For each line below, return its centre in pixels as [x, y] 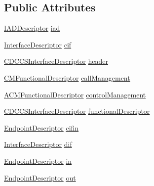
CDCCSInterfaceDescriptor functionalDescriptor [77, 111]
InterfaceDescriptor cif [38, 44]
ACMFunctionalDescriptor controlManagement [75, 94]
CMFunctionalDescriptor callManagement [67, 77]
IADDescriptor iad [32, 28]
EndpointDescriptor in [38, 161]
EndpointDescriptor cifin [41, 127]
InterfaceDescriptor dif [38, 144]
